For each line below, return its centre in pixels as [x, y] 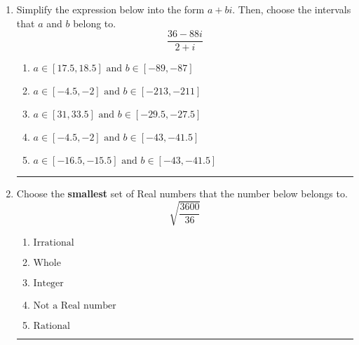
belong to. [95, 23]
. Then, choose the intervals [292, 9]
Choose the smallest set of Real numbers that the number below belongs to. [182, 193]
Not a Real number [75, 306]
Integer [48, 284]
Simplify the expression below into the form [110, 9]
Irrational [54, 243]
